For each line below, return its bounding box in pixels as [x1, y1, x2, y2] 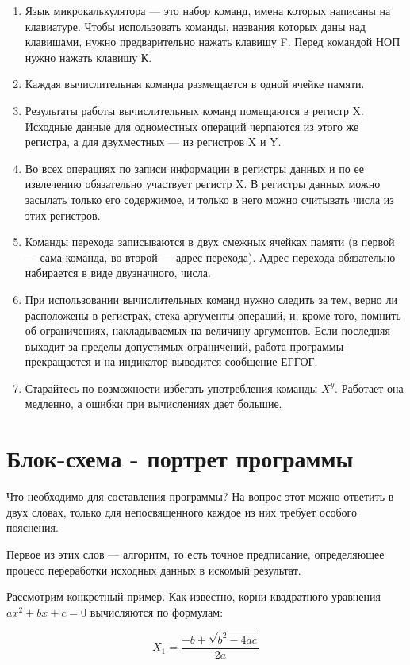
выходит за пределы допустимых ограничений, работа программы [25, 337, 344, 354]
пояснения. [6, 519, 59, 536]
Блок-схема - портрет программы [6, 442, 354, 475]
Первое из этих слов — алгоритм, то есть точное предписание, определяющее [6, 545, 385, 562]
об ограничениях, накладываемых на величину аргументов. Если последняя [25, 322, 390, 339]
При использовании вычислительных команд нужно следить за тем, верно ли [25, 290, 397, 307]
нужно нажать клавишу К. [25, 48, 152, 65]
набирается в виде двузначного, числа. [25, 264, 211, 281]
